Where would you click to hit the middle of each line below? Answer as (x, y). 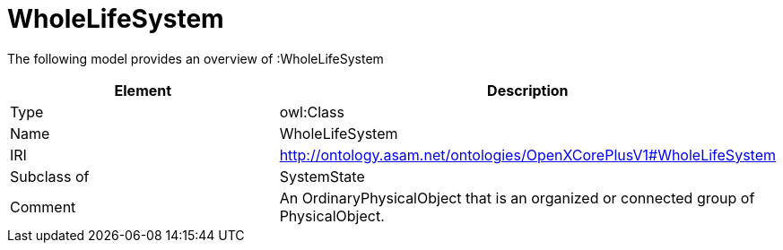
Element (143, 90)
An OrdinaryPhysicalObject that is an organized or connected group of (517, 198)
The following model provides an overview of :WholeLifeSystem (196, 58)
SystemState (322, 176)
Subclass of (50, 176)
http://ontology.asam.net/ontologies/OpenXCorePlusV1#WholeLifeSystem (527, 155)
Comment (43, 207)
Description (528, 90)
